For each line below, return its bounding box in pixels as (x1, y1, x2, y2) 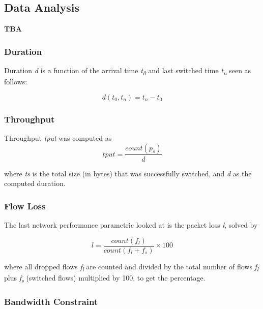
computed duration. (4, 178, 66, 189)
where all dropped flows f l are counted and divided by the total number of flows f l (4, 261, 258, 273)
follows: (4, 76, 27, 87)
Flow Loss (4, 199, 46, 212)
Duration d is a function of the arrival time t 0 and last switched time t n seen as (4, 65, 251, 77)
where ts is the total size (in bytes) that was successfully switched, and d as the (4, 168, 252, 178)
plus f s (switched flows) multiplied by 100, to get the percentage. (4, 272, 206, 284)
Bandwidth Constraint (4, 295, 98, 307)
